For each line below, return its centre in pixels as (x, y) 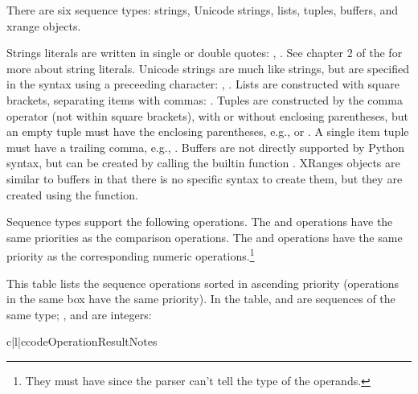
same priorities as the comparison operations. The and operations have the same (205, 237)
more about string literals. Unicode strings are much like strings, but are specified (208, 68)
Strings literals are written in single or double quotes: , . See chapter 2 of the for (205, 53)
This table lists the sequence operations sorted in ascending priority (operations (203, 283)
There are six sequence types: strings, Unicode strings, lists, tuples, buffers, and (203, 10)
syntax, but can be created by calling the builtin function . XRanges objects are (203, 163)
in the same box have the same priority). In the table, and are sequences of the (201, 299)
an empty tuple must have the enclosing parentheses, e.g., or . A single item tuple (208, 131)
